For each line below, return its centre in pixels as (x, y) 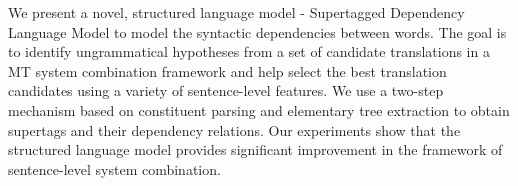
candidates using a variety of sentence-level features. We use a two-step (226, 90)
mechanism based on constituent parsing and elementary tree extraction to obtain (259, 109)
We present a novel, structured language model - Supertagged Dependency (236, 12)
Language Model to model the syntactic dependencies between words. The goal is (257, 31)
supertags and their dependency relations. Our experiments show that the (234, 129)
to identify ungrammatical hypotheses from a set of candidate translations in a (249, 51)
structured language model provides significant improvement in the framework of (255, 149)
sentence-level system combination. (114, 168)
